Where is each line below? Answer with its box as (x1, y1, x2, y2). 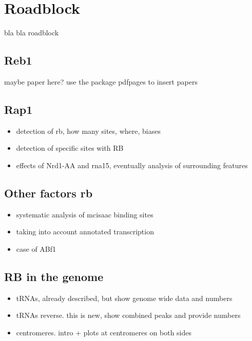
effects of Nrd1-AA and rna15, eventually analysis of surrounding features (16, 159, 248, 170)
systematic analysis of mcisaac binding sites (16, 209, 153, 219)
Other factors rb (4, 185, 93, 200)
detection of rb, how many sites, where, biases (16, 125, 161, 136)
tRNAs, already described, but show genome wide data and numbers (16, 292, 232, 303)
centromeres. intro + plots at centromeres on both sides (16, 327, 192, 337)
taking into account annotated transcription (16, 226, 154, 237)
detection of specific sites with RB (16, 143, 124, 153)
